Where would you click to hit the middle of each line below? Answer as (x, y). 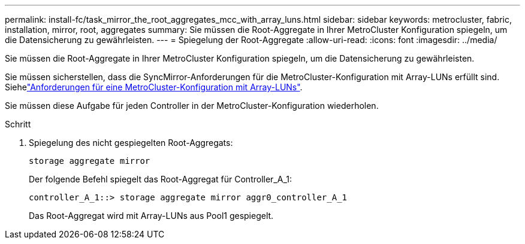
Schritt (18, 124)
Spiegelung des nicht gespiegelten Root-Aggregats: (131, 143)
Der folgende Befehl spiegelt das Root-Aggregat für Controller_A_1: (161, 179)
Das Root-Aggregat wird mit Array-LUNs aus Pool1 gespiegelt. (151, 216)
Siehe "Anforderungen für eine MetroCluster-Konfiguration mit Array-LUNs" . (154, 87)
